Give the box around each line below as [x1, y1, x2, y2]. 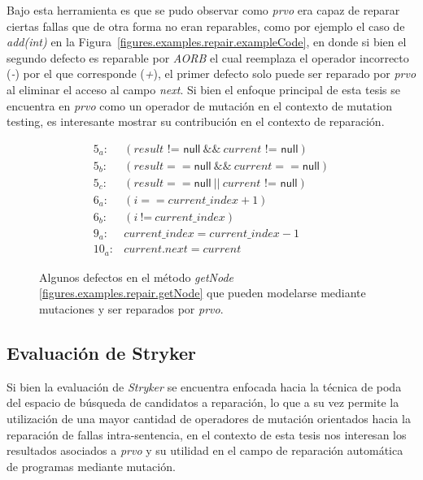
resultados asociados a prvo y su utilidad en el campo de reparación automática [7, 442, 403, 459]
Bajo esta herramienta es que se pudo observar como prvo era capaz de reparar [7, 2, 400, 18]
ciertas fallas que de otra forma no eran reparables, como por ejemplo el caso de [7, 17, 405, 34]
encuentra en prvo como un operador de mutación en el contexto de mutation [7, 97, 392, 114]
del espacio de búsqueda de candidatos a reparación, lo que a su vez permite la [7, 394, 399, 411]
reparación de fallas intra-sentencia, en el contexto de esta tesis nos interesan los [7, 426, 407, 443]
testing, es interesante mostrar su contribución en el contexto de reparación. [7, 113, 385, 130]
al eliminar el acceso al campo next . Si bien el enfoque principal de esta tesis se [7, 80, 400, 97]
